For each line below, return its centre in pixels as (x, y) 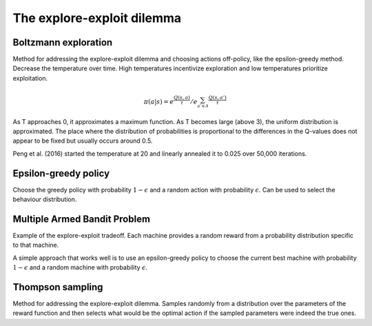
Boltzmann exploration (63, 42)
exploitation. (30, 78)
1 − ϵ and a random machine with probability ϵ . (80, 267)
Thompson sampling (58, 287)
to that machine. (36, 245)
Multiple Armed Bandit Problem (82, 219)
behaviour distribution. (45, 199)
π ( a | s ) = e (159, 102)
